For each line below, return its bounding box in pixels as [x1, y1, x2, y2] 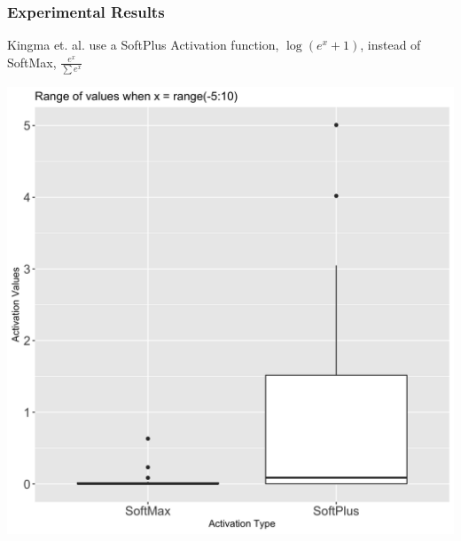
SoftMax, [7, 52, 57, 71]
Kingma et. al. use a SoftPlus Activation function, [7, 35, 279, 54]
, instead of [360, 35, 421, 54]
